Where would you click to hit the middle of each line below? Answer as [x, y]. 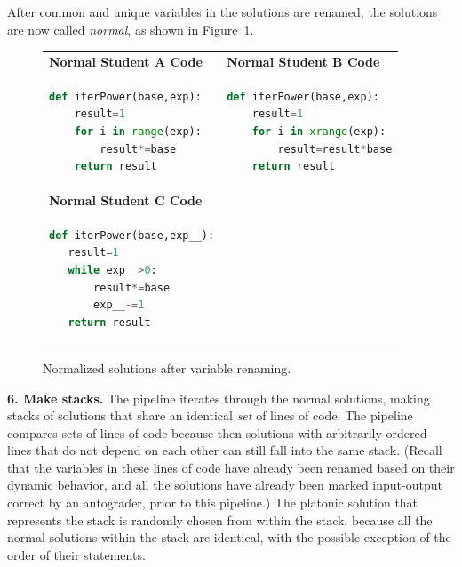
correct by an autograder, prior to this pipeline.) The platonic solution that [213, 503]
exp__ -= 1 [119, 305]
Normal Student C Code [126, 200]
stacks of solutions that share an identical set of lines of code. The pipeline [210, 415]
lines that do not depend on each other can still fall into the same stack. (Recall [225, 450]
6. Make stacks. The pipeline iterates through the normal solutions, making [219, 398]
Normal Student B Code [303, 61]
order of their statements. [76, 554]
